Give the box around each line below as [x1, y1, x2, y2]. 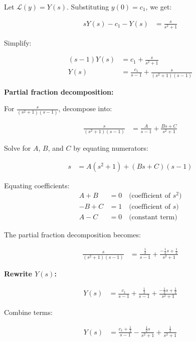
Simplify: [4, 37, 32, 48]
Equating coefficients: [4, 180, 70, 190]
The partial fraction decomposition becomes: [4, 229, 141, 239]
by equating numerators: [73, 143, 148, 153]
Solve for [4, 143, 31, 153]
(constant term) [129, 213, 177, 221]
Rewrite [4, 268, 32, 279]
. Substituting [67, 2, 109, 12]
